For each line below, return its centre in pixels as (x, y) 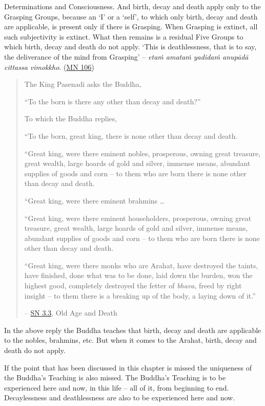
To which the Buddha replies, (71, 118)
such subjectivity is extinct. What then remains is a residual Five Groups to (124, 36)
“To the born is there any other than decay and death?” (113, 101)
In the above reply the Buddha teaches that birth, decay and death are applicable (133, 330)
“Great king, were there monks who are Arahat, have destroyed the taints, (141, 265)
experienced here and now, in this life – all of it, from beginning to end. (117, 387)
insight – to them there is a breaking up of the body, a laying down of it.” (140, 295)
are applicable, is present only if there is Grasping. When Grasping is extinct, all (131, 26)
